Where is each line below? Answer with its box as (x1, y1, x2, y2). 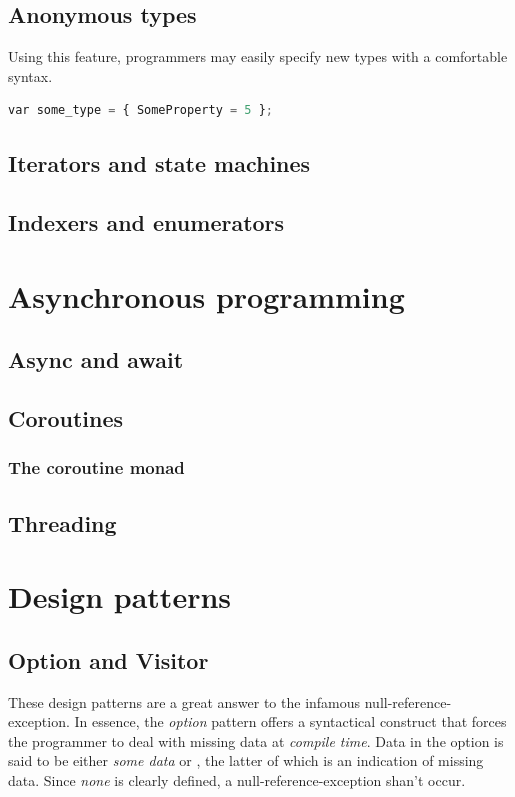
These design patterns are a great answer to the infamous (8, 691, 361, 712)
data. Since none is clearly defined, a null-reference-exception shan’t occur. (8, 770, 466, 791)
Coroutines (8, 403, 124, 434)
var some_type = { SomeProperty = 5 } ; (8, 103, 273, 118)
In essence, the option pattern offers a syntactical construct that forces (74, 711, 507, 732)
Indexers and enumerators (8, 207, 285, 238)
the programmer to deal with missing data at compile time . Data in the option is (8, 730, 504, 751)
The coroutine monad (8, 455, 185, 480)
